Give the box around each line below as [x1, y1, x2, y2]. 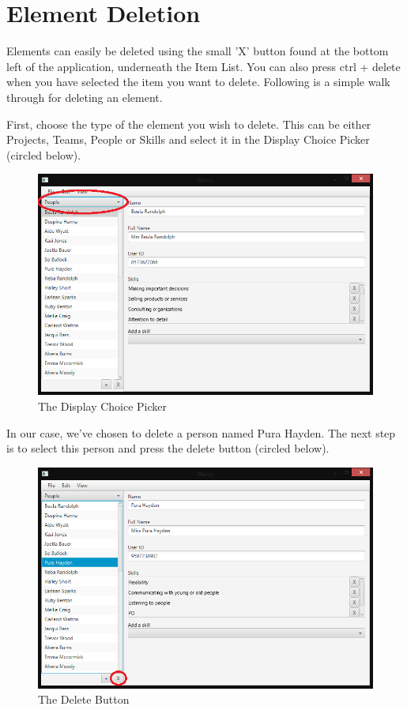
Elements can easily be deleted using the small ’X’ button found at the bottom [6, 43, 389, 59]
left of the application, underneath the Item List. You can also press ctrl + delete [6, 58, 401, 74]
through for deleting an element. [6, 88, 163, 105]
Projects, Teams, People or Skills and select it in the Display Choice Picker [6, 131, 370, 148]
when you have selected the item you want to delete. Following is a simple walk [6, 73, 390, 90]
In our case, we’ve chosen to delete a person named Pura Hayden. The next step [6, 424, 396, 441]
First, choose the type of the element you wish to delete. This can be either [6, 115, 371, 132]
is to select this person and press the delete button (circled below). [6, 440, 330, 456]
